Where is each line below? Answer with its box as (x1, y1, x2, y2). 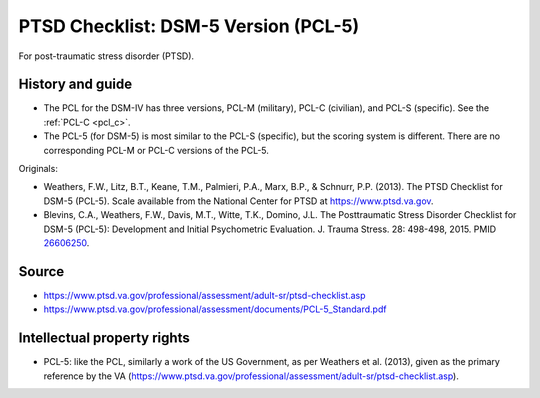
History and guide (18, 76, 133, 93)
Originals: (18, 163, 59, 175)
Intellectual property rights (18, 330, 190, 347)
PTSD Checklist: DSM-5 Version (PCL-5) (18, 15, 360, 37)
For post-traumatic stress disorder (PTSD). (18, 50, 195, 62)
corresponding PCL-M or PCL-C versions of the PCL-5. (43, 144, 270, 156)
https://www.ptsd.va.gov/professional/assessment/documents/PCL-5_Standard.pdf (43, 303, 387, 315)
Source (18, 263, 65, 280)
